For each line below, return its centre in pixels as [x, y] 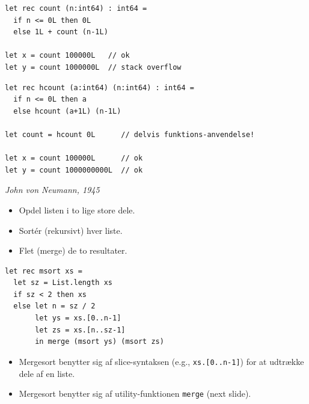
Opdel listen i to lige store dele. [77, 210]
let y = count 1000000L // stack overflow [93, 67]
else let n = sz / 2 [54, 306]
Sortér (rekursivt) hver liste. [71, 230]
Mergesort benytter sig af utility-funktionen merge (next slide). [135, 393]
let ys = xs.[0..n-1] [78, 318]
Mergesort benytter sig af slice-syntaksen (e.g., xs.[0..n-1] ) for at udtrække [161, 361]
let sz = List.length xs [63, 283]
